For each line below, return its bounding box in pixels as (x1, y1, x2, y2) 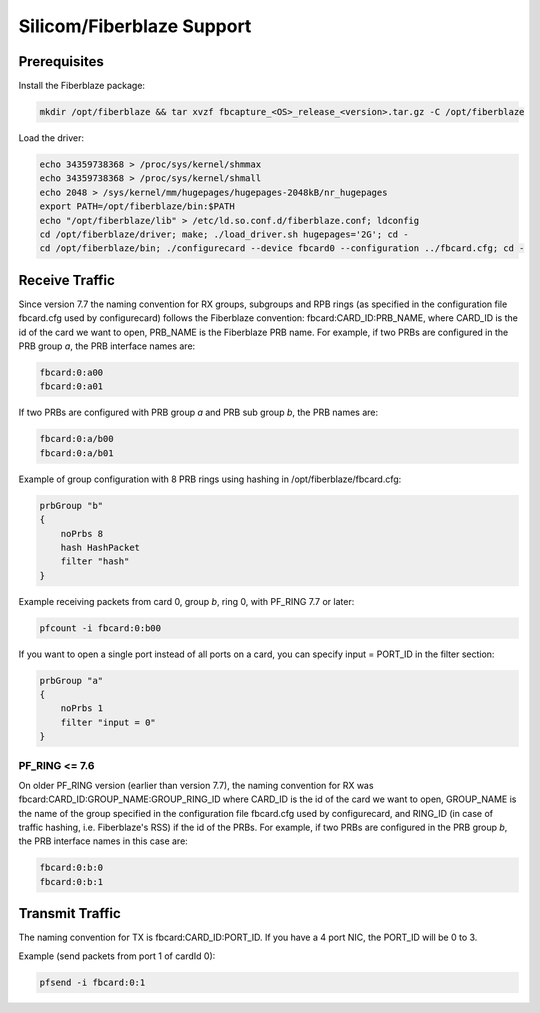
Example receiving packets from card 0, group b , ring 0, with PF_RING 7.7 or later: (18, 595, 355, 607)
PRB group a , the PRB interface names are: (18, 340, 196, 352)
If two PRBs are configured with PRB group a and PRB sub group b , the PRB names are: (18, 406, 379, 419)
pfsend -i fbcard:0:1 (39, 976, 146, 988)
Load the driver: (18, 132, 85, 144)
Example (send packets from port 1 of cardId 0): (18, 950, 216, 962)
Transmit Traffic (18, 905, 121, 922)
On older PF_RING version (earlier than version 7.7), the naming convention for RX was (18, 779, 374, 791)
